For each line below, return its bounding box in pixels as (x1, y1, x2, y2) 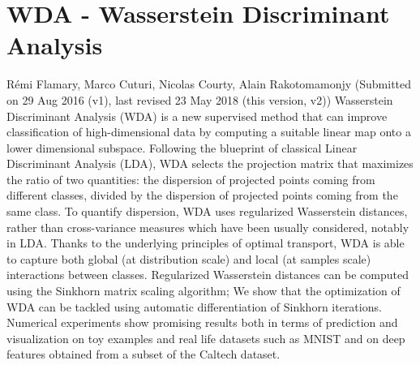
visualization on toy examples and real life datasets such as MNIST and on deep (6, 329, 405, 346)
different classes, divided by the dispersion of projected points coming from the (6, 187, 398, 204)
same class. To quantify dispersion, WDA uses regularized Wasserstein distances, (6, 203, 408, 220)
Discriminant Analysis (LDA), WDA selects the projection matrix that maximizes (6, 155, 414, 172)
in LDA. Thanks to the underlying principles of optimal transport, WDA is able (6, 234, 405, 251)
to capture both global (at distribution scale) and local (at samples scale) (6, 250, 371, 267)
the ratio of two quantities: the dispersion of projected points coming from (6, 170, 375, 187)
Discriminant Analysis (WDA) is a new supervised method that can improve (6, 107, 388, 124)
